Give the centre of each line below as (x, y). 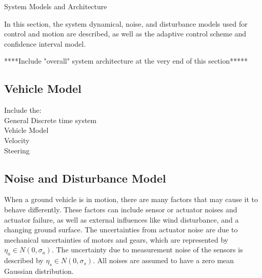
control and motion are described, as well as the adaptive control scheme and (125, 34)
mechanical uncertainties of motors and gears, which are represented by (116, 239)
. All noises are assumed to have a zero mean (164, 260)
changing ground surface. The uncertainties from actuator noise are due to (121, 230)
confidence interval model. (45, 43)
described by (24, 260)
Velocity (17, 140)
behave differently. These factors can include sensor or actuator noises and (121, 209)
